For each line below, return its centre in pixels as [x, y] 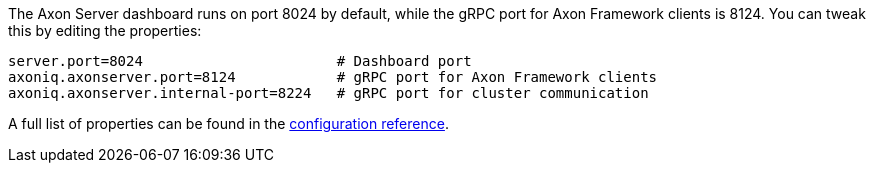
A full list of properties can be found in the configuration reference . [228, 123]
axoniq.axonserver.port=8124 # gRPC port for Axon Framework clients [333, 77]
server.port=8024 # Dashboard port [240, 61]
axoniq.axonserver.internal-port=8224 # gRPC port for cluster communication [328, 93]
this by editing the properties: [105, 30]
